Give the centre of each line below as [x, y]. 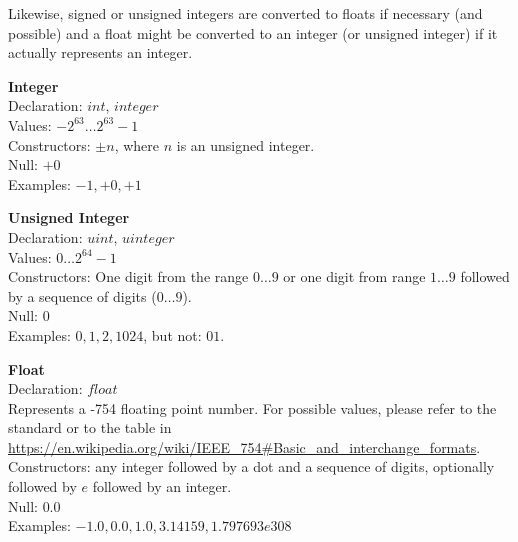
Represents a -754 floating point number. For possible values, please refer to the [252, 407]
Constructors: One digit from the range [128, 276]
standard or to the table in [90, 427]
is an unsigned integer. [245, 144]
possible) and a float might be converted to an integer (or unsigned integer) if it [253, 32]
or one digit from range [354, 276]
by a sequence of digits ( [82, 295]
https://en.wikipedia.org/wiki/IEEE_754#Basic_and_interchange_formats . [244, 446]
